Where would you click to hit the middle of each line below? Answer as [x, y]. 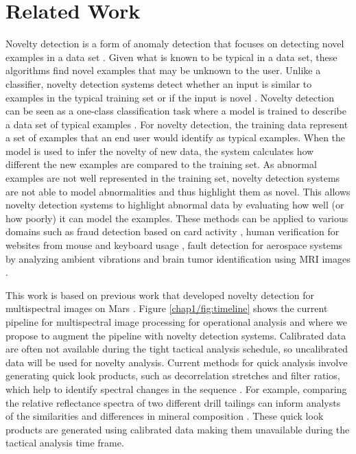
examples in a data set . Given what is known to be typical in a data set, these [171, 57]
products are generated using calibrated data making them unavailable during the [178, 429]
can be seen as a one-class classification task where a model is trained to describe [176, 111]
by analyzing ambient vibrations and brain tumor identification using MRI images [178, 258]
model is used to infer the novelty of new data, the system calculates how [160, 151]
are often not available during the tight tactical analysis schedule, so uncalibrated [177, 349]
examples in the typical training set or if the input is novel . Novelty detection [170, 97]
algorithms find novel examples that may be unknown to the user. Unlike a [163, 70]
